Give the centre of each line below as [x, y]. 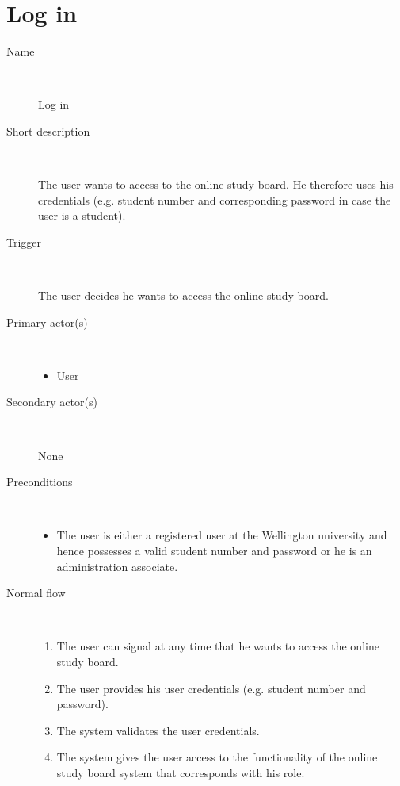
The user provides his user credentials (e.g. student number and [211, 688]
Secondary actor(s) [52, 402]
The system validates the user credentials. [158, 730]
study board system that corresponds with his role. [181, 772]
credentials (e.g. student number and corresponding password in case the [215, 199]
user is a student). [82, 215]
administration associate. [117, 566]
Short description [48, 130]
